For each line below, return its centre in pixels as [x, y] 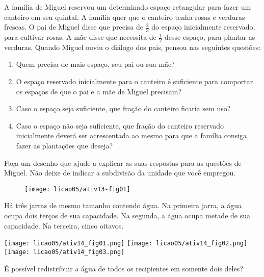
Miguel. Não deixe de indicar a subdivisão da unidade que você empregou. [120, 173]
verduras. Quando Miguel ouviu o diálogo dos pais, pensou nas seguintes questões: [133, 47]
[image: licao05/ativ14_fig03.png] [64, 252]
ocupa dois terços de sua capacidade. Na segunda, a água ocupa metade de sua [127, 216]
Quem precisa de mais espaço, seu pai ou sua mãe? [95, 64]
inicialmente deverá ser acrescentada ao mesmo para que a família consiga [131, 135]
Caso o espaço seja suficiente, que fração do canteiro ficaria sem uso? [123, 108]
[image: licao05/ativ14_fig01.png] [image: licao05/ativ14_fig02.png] [126, 244]
